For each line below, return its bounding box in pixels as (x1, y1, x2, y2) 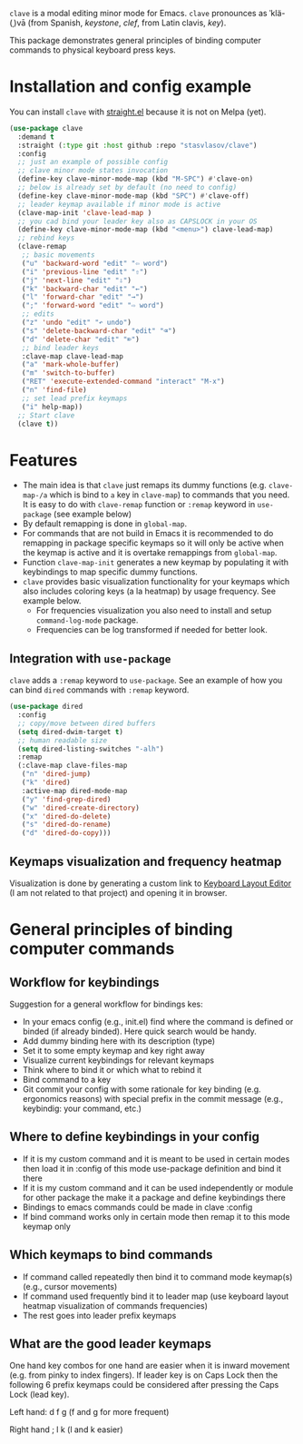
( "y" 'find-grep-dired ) (21, 794, 112, 804)
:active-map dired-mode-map (21, 786, 128, 795)
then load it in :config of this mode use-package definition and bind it (22, 1163, 282, 1174)
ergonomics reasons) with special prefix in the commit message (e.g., (22, 1094, 284, 1104)
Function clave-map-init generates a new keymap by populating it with (22, 557, 288, 568)
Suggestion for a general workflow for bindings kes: (9, 998, 203, 1009)
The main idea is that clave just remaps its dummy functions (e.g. (22, 480, 268, 491)
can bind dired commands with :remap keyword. (9, 684, 190, 695)
